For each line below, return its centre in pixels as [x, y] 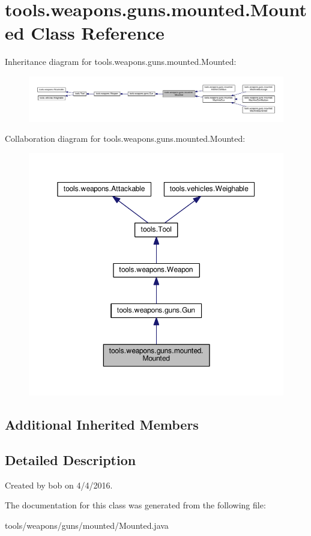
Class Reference [98, 33]
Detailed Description [71, 459]
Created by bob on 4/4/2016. [59, 485]
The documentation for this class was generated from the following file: [135, 505]
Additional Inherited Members [102, 425]
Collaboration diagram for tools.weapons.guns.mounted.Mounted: [125, 139]
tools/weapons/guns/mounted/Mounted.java [87, 525]
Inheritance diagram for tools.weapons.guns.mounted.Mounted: [121, 62]
